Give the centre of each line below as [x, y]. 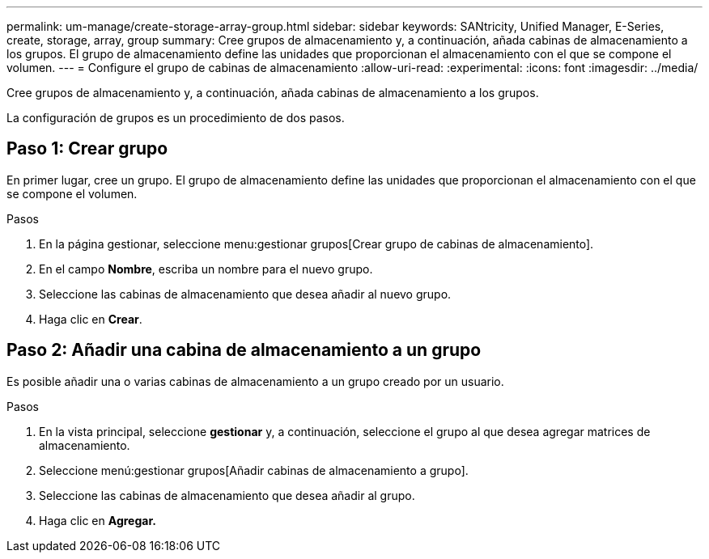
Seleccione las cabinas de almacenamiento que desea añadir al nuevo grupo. [245, 294]
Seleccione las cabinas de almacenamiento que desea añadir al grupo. [227, 495]
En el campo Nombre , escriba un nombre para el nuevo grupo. [206, 269]
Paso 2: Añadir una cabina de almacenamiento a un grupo [244, 350]
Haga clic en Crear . [91, 319]
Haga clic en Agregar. [98, 520]
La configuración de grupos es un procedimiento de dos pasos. [176, 118]
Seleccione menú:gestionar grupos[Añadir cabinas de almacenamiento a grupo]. [254, 470]
